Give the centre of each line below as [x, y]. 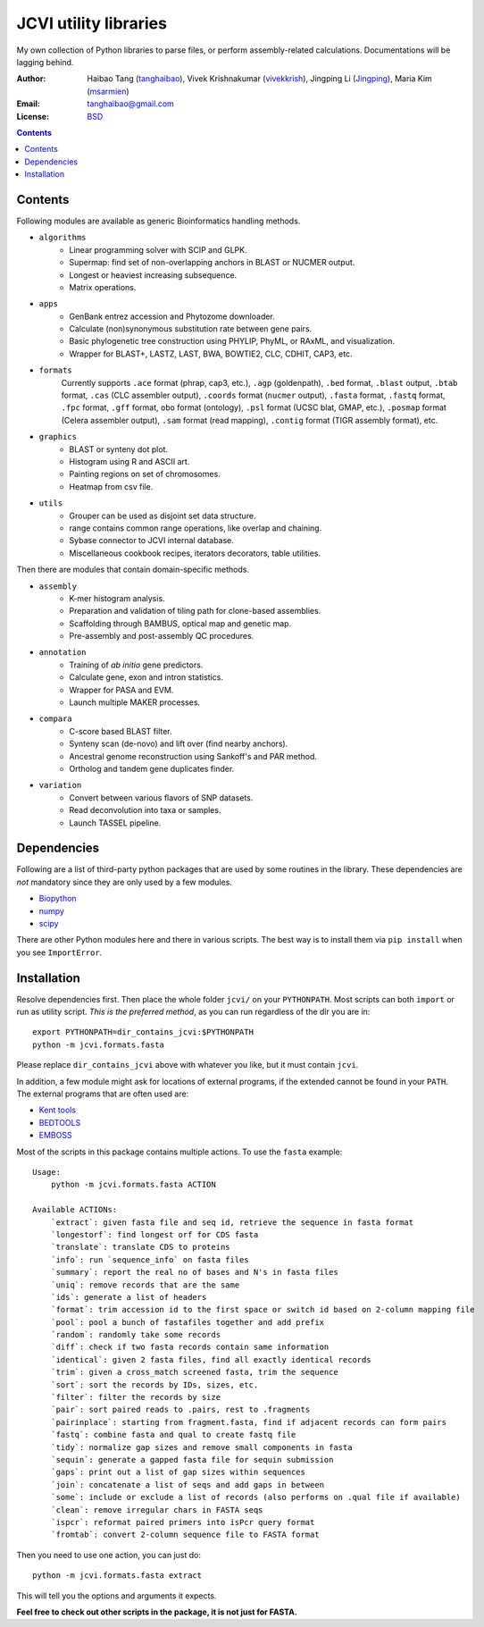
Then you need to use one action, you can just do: [108, 1555]
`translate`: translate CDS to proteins [141, 1247]
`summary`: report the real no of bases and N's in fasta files [194, 1272]
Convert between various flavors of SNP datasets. [161, 797]
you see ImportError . [59, 952]
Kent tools [57, 1110]
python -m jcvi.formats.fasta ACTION [133, 1185]
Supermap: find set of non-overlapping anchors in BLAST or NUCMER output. [212, 263]
